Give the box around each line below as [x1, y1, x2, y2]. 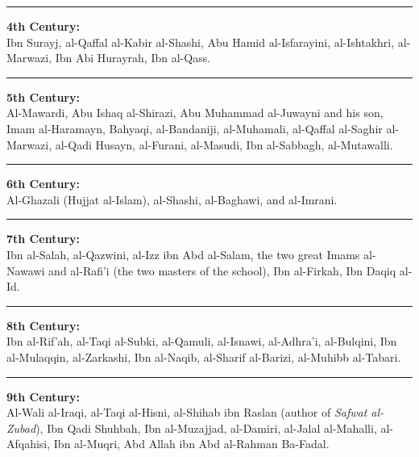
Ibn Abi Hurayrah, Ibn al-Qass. [55, 49, 211, 66]
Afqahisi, [6, 435, 51, 452]
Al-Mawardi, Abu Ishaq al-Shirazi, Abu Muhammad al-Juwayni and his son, [6, 104, 384, 121]
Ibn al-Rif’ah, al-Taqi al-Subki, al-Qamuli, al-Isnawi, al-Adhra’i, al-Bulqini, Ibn [6, 333, 397, 350]
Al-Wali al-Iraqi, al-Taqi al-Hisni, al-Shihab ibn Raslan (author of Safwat [6, 404, 367, 421]
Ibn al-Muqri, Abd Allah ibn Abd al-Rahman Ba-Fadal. [53, 435, 330, 452]
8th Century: [6, 317, 80, 333]
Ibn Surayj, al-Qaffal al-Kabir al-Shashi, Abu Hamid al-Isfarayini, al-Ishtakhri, [6, 33, 395, 50]
